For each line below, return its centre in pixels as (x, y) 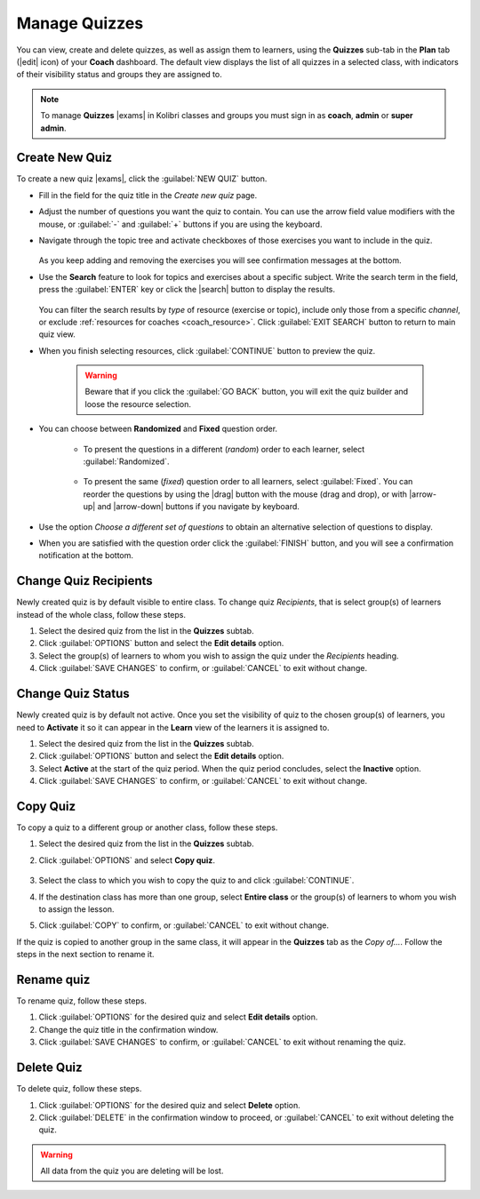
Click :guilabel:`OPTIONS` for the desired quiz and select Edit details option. (178, 1017)
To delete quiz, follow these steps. (79, 1089)
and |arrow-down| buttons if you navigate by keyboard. (198, 507)
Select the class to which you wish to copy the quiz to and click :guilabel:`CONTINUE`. (196, 881)
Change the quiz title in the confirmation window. (128, 1029)
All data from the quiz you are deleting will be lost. (132, 1171)
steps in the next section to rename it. (85, 955)
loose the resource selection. (138, 404)
